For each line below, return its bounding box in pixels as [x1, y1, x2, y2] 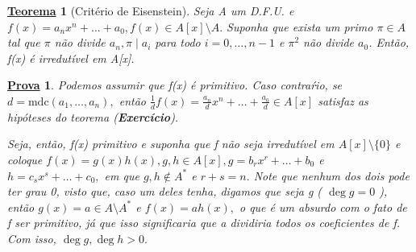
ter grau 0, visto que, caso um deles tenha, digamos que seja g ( [7, 183, 322, 200]
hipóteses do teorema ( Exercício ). [7, 108, 179, 125]
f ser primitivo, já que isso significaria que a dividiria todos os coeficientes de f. [7, 214, 401, 231]
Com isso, [7, 229, 56, 246]
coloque [7, 151, 43, 167]
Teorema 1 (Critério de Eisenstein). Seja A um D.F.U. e [7, 2, 294, 19]
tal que [7, 34, 40, 51]
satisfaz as [318, 92, 368, 109]
